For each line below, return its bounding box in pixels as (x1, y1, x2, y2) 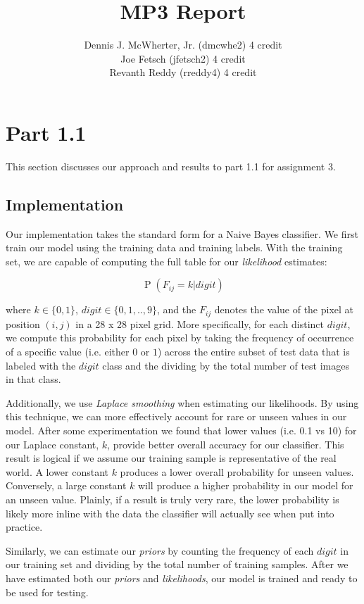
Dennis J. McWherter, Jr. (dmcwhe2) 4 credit (84, 37, 282, 52)
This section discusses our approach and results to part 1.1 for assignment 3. (6, 158, 336, 173)
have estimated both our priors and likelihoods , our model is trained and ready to (6, 570, 358, 585)
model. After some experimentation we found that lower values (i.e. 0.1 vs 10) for (6, 423, 357, 438)
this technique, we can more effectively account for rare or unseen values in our (6, 409, 347, 424)
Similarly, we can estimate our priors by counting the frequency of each (6, 543, 314, 558)
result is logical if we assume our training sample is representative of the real (6, 451, 337, 465)
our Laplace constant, (6, 436, 99, 451)
